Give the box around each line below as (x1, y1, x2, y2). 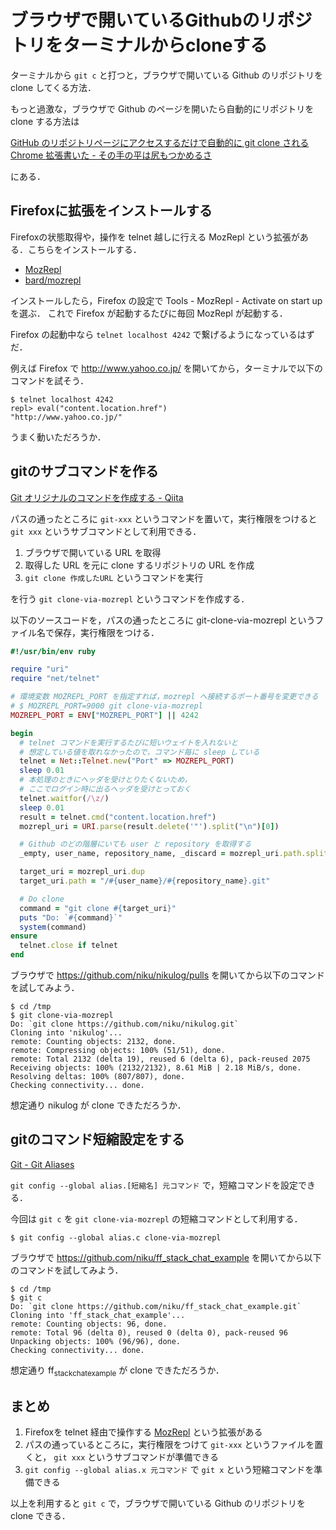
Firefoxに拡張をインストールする (10, 202, 213, 220)
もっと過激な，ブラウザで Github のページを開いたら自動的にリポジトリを (10, 102, 315, 115)
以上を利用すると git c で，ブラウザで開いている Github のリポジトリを (10, 1497, 307, 1510)
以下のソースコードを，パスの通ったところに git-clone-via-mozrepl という (10, 614, 316, 626)
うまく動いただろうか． (10, 431, 107, 443)
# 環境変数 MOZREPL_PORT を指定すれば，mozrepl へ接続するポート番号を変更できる (10, 692, 319, 702)
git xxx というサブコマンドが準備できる (53, 1451, 219, 1463)
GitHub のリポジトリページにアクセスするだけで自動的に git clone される (10, 136, 310, 148)
